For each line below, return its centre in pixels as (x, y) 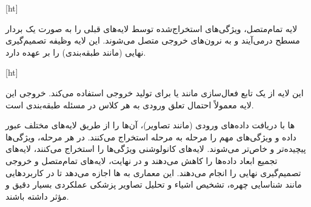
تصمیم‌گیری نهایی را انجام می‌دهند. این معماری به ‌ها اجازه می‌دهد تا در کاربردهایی (153, 172)
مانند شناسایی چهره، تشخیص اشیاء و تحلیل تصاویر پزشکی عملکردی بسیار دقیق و (154, 184)
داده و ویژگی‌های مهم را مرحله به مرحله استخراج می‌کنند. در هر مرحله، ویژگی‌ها (151, 136)
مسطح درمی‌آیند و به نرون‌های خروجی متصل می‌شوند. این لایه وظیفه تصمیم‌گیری (153, 40)
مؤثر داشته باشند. (37, 196)
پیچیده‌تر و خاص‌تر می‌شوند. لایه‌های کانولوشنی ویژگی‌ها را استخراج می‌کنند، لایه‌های (156, 149)
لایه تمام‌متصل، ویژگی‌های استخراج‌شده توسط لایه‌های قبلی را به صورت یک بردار (152, 28)
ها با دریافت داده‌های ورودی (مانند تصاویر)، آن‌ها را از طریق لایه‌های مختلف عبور (150, 125)
